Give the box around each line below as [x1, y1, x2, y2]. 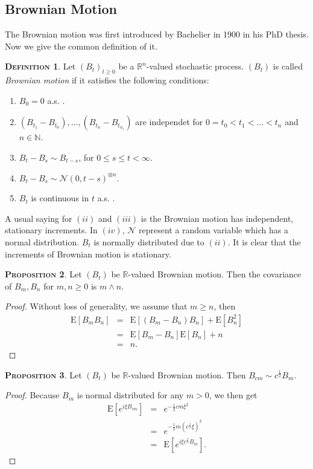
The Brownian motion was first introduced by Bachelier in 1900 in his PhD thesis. [5, 28, 309, 40]
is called [273, 60, 303, 73]
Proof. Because [5, 389, 60, 401]
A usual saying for [5, 212, 72, 224]
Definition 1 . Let [5, 60, 76, 73]
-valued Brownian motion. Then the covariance [128, 268, 302, 280]
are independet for [135, 115, 203, 128]
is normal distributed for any [77, 389, 184, 401]
